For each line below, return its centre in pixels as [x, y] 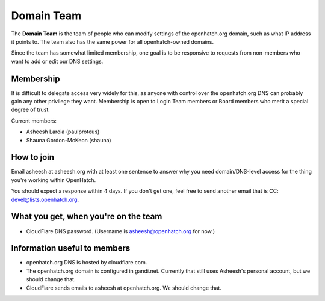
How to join [32, 157]
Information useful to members [71, 248]
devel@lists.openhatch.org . [45, 199]
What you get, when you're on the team [87, 217]
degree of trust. [31, 110]
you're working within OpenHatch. [54, 180]
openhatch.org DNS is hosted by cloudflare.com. [87, 263]
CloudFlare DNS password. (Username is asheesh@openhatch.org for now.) [121, 231]
